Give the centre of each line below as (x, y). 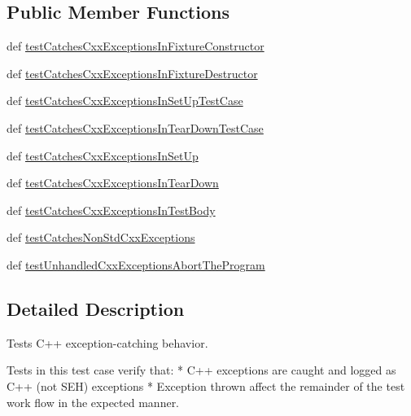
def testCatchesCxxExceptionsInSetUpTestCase (125, 101)
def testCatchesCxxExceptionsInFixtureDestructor (132, 73)
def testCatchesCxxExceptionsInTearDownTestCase (135, 127)
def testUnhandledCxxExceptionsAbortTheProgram (136, 264)
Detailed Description (96, 308)
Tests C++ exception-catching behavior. (107, 342)
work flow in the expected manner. (93, 402)
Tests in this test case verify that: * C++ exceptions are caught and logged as (201, 370)
